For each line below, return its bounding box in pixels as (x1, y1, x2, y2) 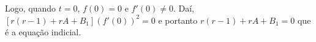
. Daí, (173, 2, 194, 14)
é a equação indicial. (5, 26, 81, 38)
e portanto (158, 13, 198, 26)
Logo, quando (5, 2, 56, 14)
